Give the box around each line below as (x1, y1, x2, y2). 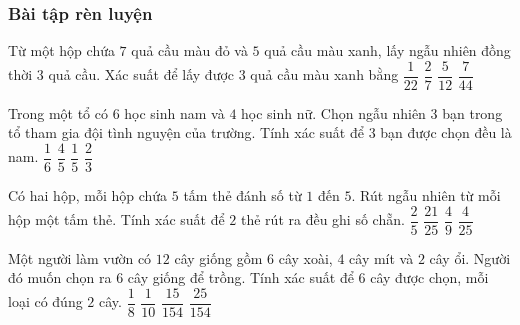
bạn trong (442, 102, 503, 123)
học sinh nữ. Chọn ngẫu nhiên (241, 102, 426, 123)
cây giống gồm (174, 247, 263, 268)
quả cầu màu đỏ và (131, 40, 248, 61)
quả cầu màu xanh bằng (250, 64, 399, 85)
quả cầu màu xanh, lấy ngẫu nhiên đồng (264, 40, 511, 61)
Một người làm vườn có (8, 247, 152, 268)
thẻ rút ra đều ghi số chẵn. (241, 209, 405, 230)
